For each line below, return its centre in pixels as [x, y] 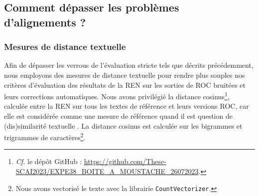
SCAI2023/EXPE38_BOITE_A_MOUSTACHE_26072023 [107, 171]
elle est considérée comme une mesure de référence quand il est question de [118, 116]
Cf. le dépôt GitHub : [49, 161]
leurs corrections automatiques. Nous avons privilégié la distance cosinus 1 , [117, 96]
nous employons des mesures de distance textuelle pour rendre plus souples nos [125, 75]
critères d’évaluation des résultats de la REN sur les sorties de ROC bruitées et [125, 85]
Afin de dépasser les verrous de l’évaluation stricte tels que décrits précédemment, [129, 65]
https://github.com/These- [125, 161]
